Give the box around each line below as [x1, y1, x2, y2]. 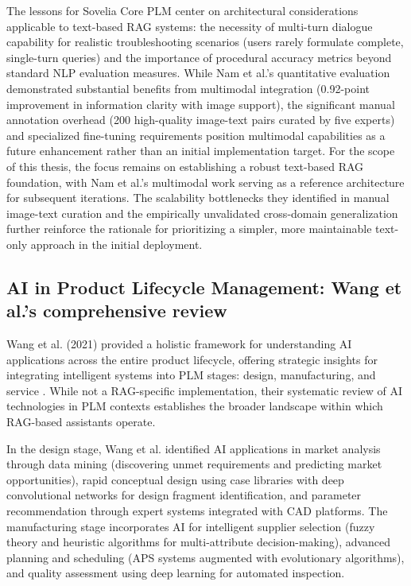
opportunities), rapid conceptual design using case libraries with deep [6, 471, 344, 487]
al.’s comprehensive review [6, 298, 227, 323]
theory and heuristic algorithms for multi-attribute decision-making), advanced [6, 534, 391, 550]
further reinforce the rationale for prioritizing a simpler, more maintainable [6, 220, 372, 237]
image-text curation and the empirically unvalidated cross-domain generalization [6, 204, 398, 221]
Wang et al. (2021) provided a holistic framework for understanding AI [6, 336, 352, 352]
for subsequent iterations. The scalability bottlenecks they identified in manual [6, 189, 390, 206]
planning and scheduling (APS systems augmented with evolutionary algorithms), [6, 549, 405, 565]
